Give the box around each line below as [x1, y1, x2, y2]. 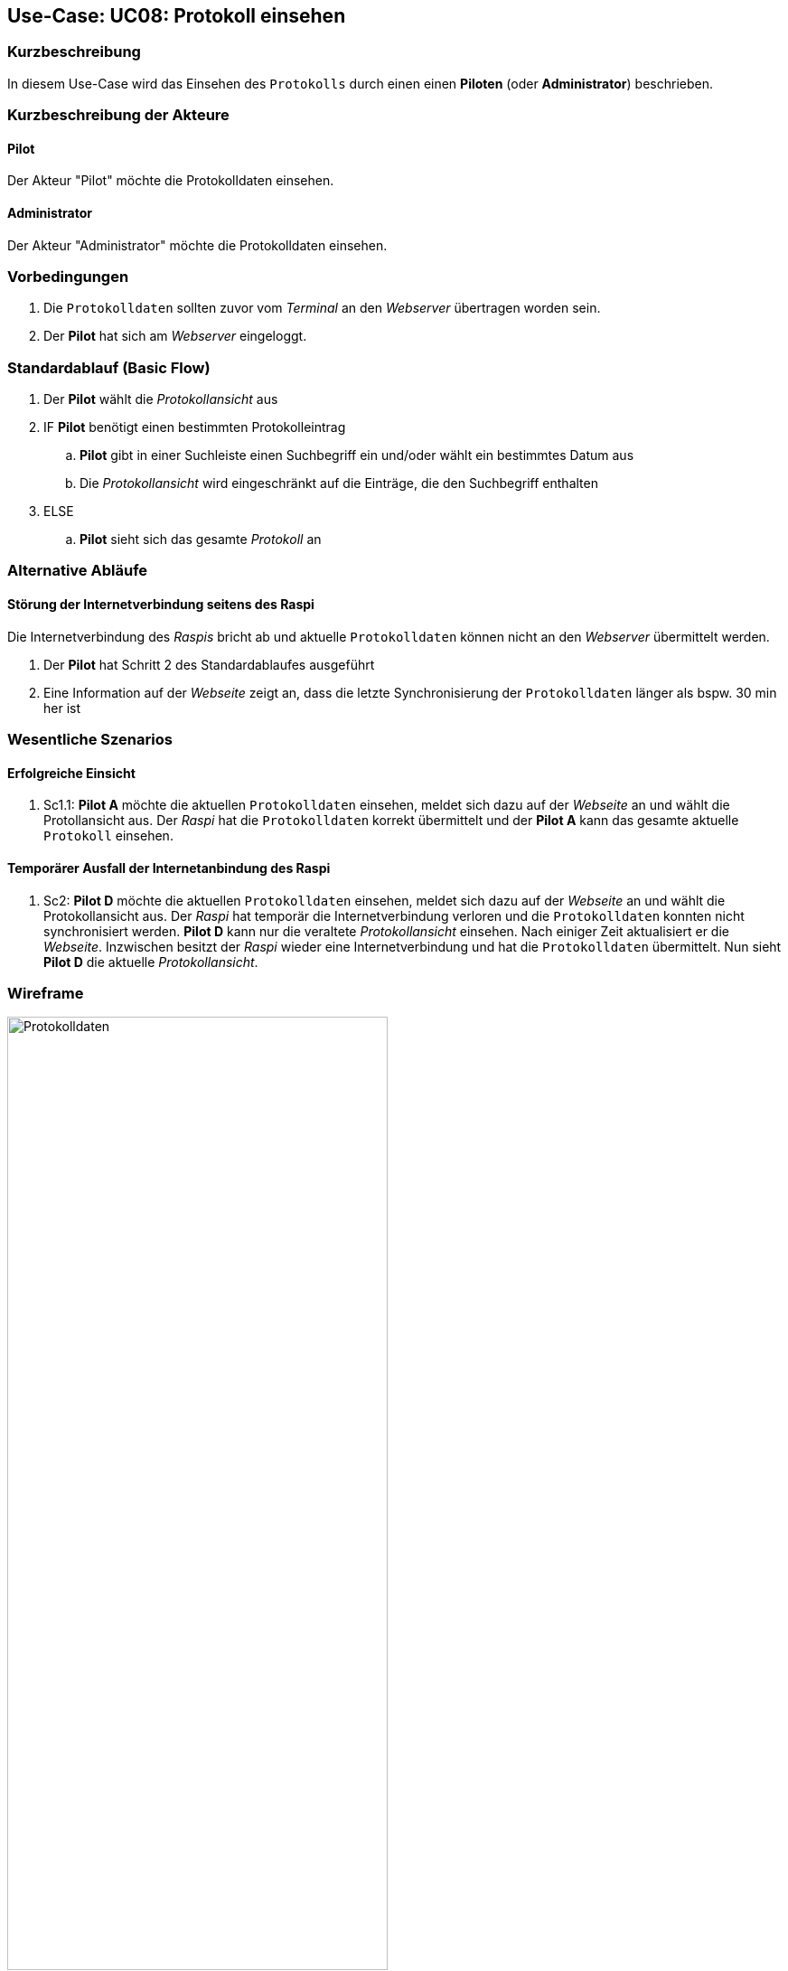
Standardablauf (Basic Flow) [7, 358, 211, 377]
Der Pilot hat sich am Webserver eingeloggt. [43, 328, 307, 344]
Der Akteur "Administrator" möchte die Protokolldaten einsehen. [7, 237, 388, 253]
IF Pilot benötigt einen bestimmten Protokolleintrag [43, 419, 346, 436]
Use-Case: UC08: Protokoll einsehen [7, 5, 346, 27]
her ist [43, 699, 81, 716]
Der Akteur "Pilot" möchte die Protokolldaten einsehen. [7, 173, 334, 189]
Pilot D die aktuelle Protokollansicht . [43, 953, 258, 970]
